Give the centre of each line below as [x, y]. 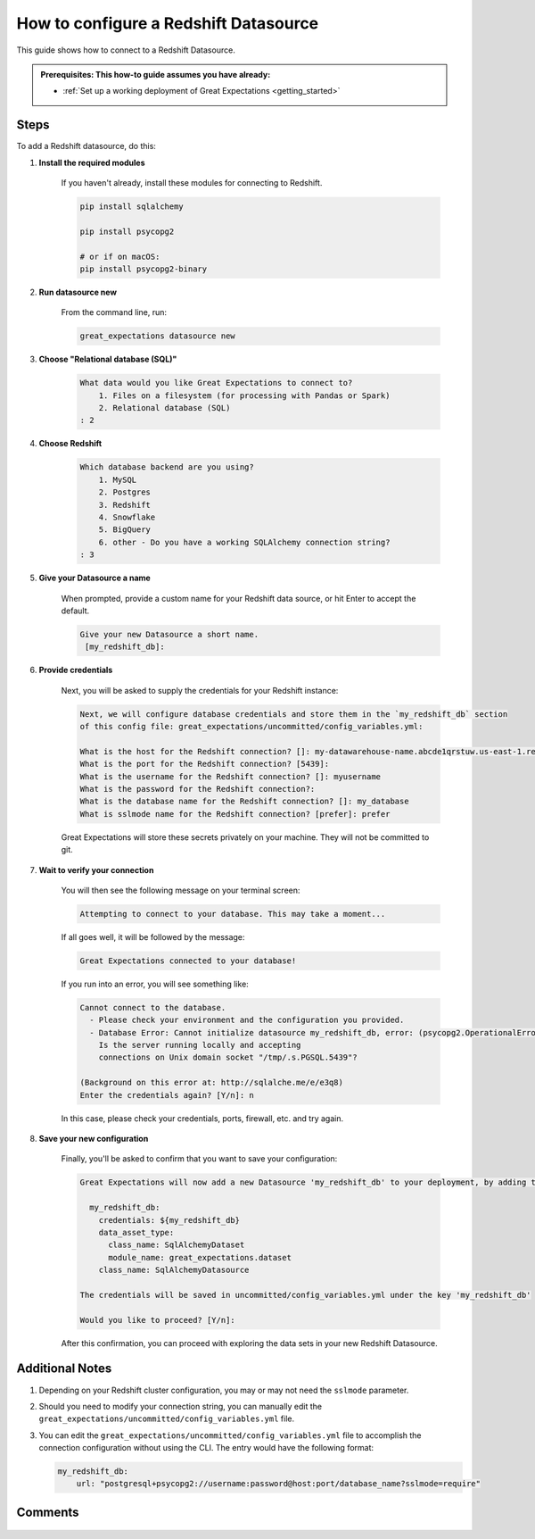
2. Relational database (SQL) [165, 408]
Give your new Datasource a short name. [169, 634]
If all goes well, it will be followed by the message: [153, 936]
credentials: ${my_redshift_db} [169, 1220]
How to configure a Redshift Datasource [168, 23]
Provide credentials [76, 670]
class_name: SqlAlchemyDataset [177, 1245]
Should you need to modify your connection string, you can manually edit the [181, 1406]
